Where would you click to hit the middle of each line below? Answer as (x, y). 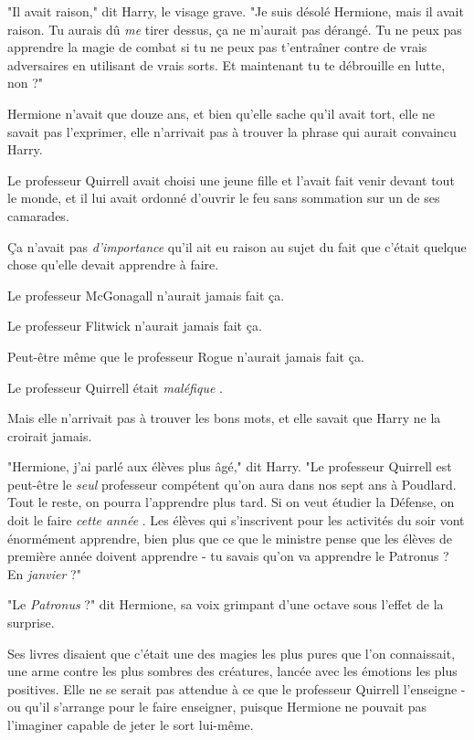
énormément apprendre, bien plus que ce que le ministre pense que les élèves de (230, 538)
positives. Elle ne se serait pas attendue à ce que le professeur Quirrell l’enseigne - (237, 688)
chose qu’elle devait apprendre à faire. (113, 264)
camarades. (38, 215)
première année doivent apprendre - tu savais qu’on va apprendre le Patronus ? (228, 556)
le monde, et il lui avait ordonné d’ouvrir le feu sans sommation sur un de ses (224, 198)
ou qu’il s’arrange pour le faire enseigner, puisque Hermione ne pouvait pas (217, 707)
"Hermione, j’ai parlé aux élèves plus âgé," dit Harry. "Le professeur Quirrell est (230, 466)
